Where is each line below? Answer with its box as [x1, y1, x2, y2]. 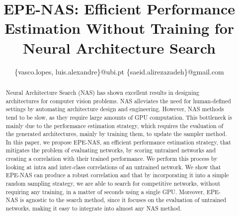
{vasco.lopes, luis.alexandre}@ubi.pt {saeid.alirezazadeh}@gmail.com [14, 66, 224, 76]
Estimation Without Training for [4, 18, 235, 38]
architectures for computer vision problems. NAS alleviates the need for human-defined [5, 96, 231, 105]
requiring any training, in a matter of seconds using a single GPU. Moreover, [5, 187, 205, 196]
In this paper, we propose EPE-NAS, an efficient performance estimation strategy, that [5, 138, 231, 146]
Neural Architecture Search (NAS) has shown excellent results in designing [5, 88, 200, 96]
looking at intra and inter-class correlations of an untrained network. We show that [5, 162, 221, 171]
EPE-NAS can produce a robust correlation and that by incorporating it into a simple [5, 171, 229, 179]
